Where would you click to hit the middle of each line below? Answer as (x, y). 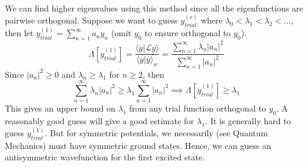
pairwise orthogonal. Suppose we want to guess (91, 20)
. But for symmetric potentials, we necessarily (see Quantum (156, 133)
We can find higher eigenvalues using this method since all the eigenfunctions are (154, 8)
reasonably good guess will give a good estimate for (100, 121)
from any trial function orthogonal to (198, 108)
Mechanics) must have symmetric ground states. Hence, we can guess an (138, 145)
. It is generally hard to (248, 121)
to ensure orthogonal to (188, 33)
